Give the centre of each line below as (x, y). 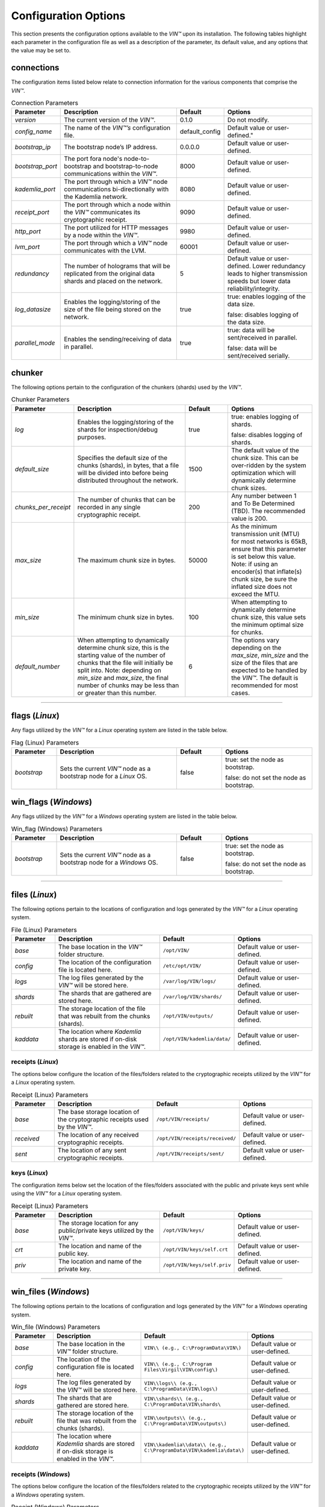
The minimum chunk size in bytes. (126, 617)
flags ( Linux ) (36, 716)
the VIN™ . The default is (265, 678)
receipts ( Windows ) (41, 1474)
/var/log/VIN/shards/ (192, 997)
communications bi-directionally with (116, 189)
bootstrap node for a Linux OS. (104, 776)
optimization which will (263, 473)
